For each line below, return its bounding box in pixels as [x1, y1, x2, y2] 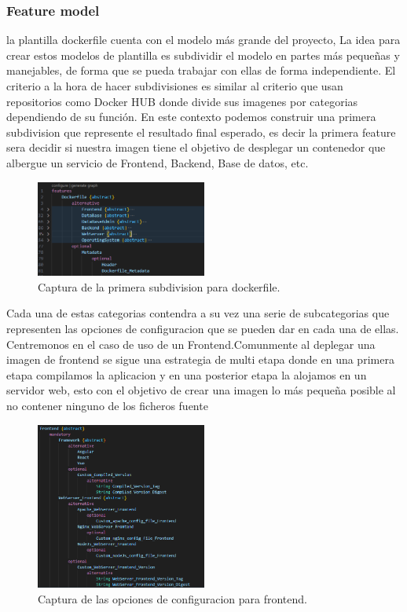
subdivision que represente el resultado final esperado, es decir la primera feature [6, 123, 396, 140]
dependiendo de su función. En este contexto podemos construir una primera [6, 108, 376, 125]
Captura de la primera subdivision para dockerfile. [38, 278, 280, 295]
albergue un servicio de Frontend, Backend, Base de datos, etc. [6, 154, 309, 170]
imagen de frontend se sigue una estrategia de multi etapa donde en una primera [6, 351, 394, 368]
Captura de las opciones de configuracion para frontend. [38, 590, 307, 607]
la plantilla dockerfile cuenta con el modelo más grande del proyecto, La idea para [6, 31, 401, 48]
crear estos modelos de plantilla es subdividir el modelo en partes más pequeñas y [6, 46, 400, 63]
